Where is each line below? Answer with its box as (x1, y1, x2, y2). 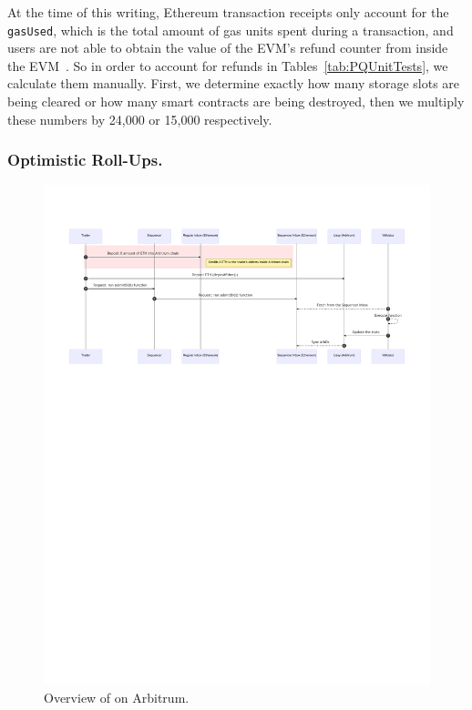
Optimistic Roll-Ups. (7, 148, 163, 171)
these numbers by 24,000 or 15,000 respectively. (7, 109, 272, 128)
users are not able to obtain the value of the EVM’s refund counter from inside (7, 38, 448, 57)
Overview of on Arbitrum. (44, 687, 190, 706)
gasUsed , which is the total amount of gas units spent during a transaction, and (7, 20, 454, 39)
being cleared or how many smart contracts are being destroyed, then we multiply (7, 92, 465, 111)
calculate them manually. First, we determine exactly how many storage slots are (7, 74, 460, 93)
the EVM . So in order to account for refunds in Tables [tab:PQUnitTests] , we (7, 56, 448, 75)
